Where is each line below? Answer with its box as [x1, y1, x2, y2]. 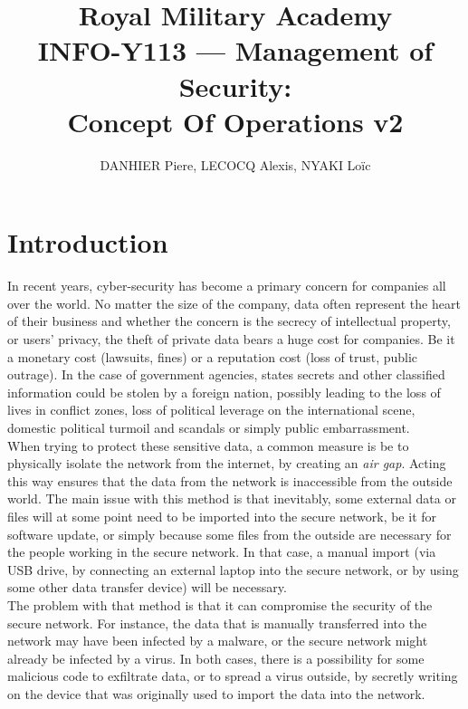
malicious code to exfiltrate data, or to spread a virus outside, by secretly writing [7, 666, 458, 685]
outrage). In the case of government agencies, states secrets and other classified [7, 365, 445, 384]
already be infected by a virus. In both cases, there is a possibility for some [7, 648, 425, 667]
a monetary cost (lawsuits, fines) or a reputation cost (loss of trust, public [7, 347, 418, 366]
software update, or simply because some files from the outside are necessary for [7, 524, 452, 543]
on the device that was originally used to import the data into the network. [7, 684, 425, 703]
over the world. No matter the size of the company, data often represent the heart [7, 293, 461, 312]
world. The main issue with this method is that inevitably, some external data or [7, 489, 456, 508]
